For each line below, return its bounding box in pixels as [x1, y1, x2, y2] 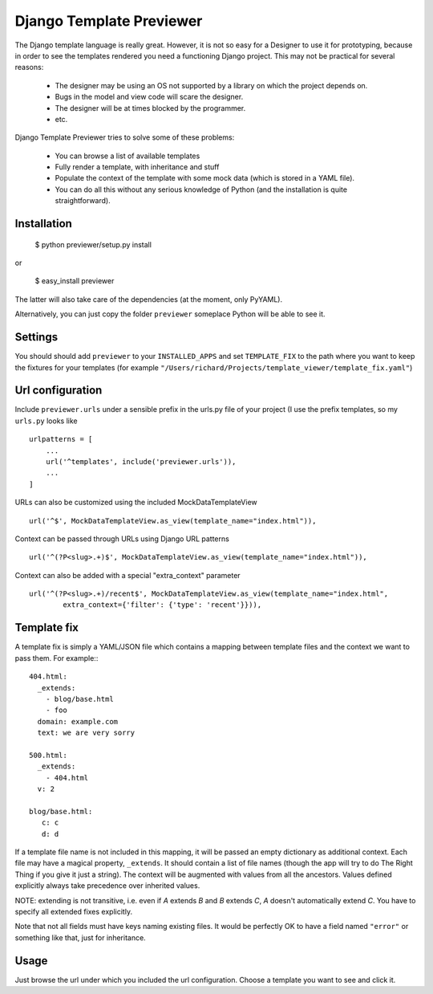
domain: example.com [37, 717, 119, 726]
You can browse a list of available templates [55, 151, 200, 161]
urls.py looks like [14, 416, 78, 426]
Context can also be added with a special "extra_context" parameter [14, 570, 241, 580]
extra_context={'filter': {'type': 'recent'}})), [63, 601, 262, 609]
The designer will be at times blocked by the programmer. [55, 103, 246, 112]
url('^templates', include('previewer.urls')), [45, 457, 237, 466]
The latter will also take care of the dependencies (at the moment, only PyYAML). [14, 294, 283, 304]
